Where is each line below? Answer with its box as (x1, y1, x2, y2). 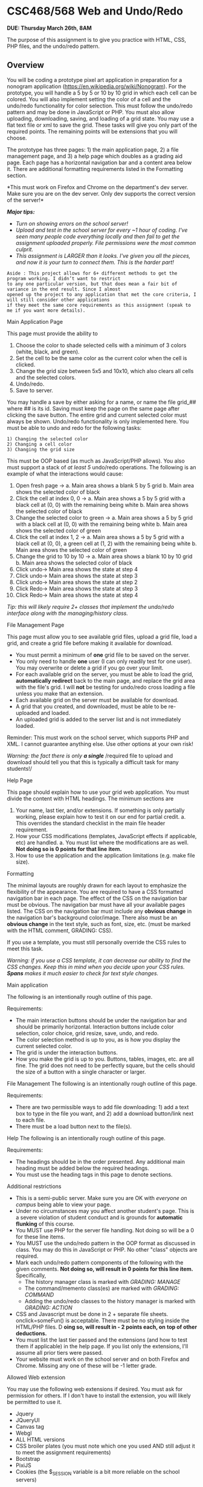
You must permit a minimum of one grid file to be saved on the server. (15, 651, 190, 659)
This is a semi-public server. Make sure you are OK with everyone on (15, 1194, 187, 1201)
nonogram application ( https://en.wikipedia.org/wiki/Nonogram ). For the (7, 82, 187, 90)
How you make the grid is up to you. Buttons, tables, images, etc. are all (15, 1055, 195, 1062)
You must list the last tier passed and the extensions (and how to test (15, 1336, 188, 1343)
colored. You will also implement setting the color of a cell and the (7, 95, 171, 102)
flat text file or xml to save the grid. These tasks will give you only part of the (7, 121, 198, 129)
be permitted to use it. (7, 1398, 62, 1405)
